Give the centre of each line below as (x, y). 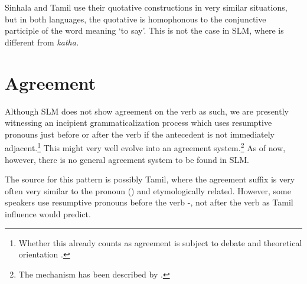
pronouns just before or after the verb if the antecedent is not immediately (140, 134)
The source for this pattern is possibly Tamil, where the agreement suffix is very (150, 179)
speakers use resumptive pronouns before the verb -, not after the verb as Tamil (149, 202)
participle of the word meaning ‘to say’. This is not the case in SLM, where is (144, 30)
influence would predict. (48, 213)
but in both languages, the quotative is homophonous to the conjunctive (135, 19)
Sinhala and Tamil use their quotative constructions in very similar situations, (146, 7)
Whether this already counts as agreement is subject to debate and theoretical (160, 242)
